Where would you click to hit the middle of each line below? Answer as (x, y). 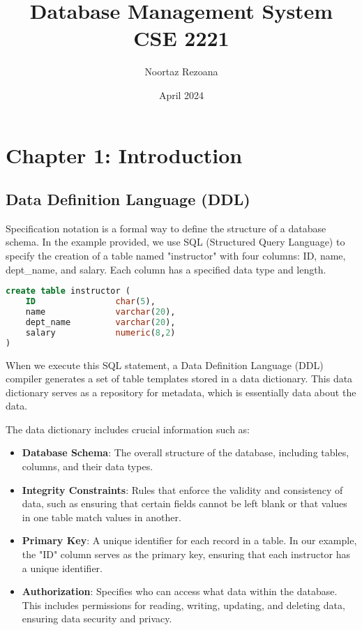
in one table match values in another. (101, 517)
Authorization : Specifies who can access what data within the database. (180, 591)
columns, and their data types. (88, 466)
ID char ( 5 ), (90, 302)
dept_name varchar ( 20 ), (100, 322)
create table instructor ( (68, 291)
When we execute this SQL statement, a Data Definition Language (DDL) (165, 365)
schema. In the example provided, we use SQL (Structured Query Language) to (175, 242)
